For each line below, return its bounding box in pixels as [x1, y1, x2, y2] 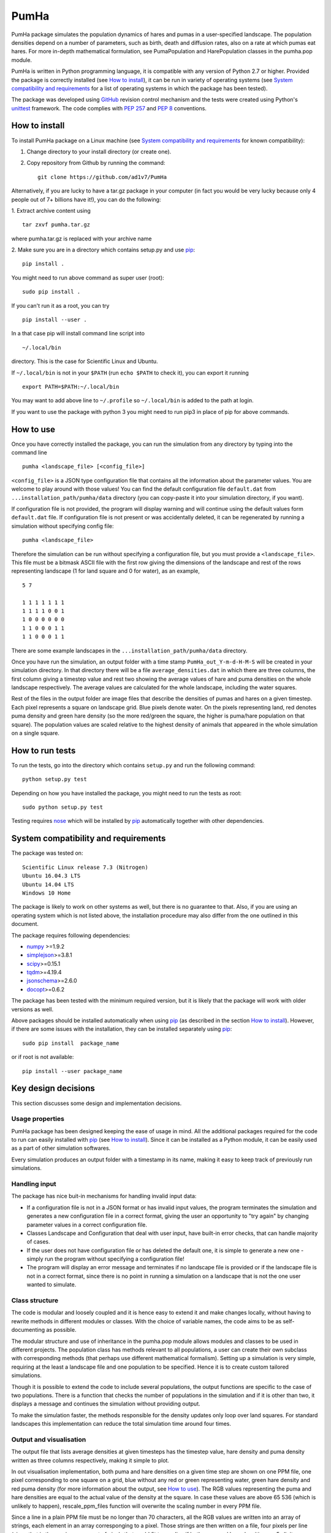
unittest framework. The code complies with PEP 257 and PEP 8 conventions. [11, 104, 207, 112]
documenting [11, 1326, 45, 1334]
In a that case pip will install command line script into [11, 330, 145, 337]
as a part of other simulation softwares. [11, 1144, 111, 1152]
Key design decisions [11, 1083, 95, 1094]
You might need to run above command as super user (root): [11, 273, 165, 281]
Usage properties [11, 1115, 64, 1123]
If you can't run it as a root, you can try [11, 302, 110, 309]
